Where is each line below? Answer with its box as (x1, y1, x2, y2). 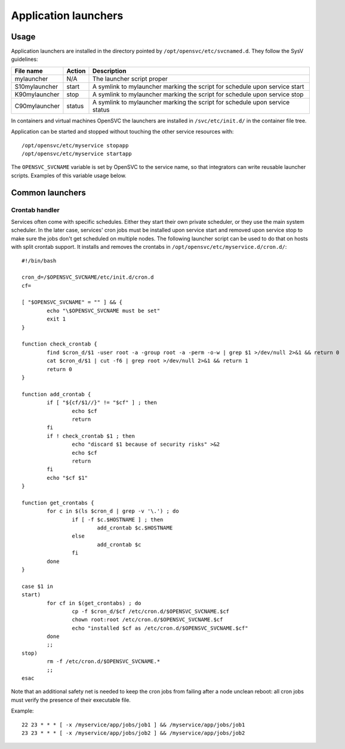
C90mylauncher (14, 101, 60, 110)
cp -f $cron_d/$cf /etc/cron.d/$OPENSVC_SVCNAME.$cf (72, 608, 230, 615)
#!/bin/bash (21, 257, 57, 264)
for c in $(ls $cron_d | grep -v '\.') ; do (47, 508, 179, 514)
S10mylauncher (14, 82, 58, 91)
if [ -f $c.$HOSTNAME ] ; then (72, 516, 164, 523)
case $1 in (21, 582, 54, 590)
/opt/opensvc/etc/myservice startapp (21, 150, 133, 158)
